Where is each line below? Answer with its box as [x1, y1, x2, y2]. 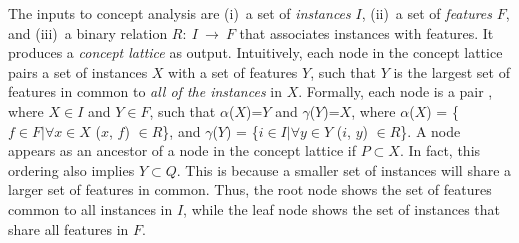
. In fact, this [399, 140, 481, 161]
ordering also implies [8, 159, 135, 180]
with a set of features [168, 61, 298, 82]
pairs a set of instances [8, 61, 148, 82]
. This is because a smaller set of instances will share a [176, 159, 512, 180]
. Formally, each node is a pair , [298, 81, 493, 102]
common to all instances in [8, 198, 173, 219]
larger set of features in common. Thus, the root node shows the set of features [8, 179, 492, 200]
